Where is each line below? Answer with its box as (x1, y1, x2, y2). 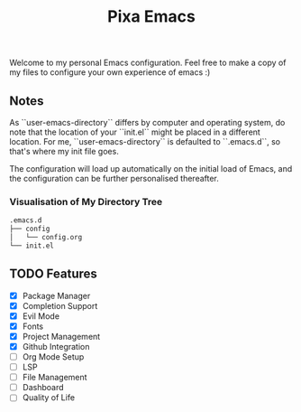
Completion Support (22, 300, 98, 311)
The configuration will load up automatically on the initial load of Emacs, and (9, 164, 293, 173)
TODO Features (9, 267, 97, 282)
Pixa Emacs (107, 6, 196, 27)
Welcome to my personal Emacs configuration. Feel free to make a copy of (9, 57, 287, 69)
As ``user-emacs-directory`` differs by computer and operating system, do (9, 117, 286, 127)
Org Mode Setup (22, 351, 85, 362)
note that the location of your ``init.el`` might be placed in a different (9, 126, 261, 137)
